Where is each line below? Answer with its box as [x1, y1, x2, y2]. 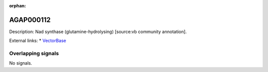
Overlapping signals [9, 50, 59, 57]
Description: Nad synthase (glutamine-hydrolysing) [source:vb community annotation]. [9, 29, 187, 35]
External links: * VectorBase [9, 37, 67, 44]
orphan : [9, 3, 26, 8]
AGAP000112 [9, 15, 51, 24]
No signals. [9, 60, 32, 66]
